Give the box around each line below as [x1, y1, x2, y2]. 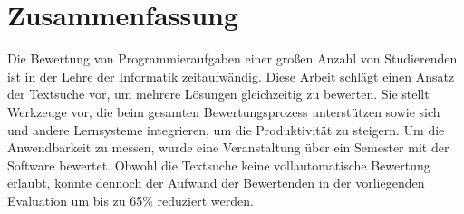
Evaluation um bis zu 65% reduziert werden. [7, 190, 254, 209]
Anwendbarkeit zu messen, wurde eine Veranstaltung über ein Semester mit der [7, 138, 449, 157]
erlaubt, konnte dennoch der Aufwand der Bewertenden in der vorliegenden [7, 173, 425, 192]
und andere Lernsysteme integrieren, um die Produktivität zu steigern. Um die [7, 120, 445, 139]
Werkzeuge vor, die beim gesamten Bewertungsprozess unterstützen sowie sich [7, 102, 440, 121]
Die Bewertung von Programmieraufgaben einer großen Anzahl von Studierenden [7, 49, 458, 68]
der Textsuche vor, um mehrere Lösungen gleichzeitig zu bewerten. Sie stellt [7, 84, 430, 103]
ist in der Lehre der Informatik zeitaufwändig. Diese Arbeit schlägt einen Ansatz [7, 66, 455, 85]
